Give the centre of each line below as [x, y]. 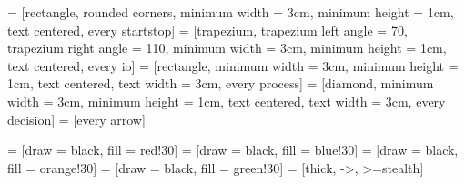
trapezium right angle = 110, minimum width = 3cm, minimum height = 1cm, [227, 48]
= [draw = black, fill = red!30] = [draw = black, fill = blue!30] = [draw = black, [233, 150]
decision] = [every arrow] [76, 119]
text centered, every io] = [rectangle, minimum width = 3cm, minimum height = [233, 65]
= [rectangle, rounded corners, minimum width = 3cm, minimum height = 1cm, [231, 12]
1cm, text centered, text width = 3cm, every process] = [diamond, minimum [221, 83]
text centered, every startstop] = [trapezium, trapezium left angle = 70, [207, 30]
